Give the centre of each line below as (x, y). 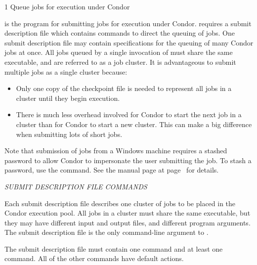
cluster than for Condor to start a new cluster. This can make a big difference (134, 124)
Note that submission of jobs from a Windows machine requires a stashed (116, 151)
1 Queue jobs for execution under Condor (67, 6)
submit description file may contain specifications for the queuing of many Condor (129, 42)
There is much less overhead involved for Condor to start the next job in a (129, 114)
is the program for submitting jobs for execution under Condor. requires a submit (128, 23)
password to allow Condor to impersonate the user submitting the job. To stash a (128, 160)
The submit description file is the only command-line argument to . (107, 232)
